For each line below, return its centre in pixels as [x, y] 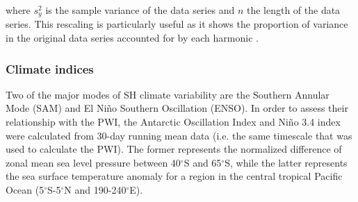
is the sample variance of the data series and [140, 10]
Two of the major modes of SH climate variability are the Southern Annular [168, 94]
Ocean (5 [25, 190]
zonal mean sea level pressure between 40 [93, 162]
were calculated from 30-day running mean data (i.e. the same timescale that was [179, 135]
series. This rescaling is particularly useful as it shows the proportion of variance [177, 24]
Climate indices [50, 68]
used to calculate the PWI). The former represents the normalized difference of [174, 149]
